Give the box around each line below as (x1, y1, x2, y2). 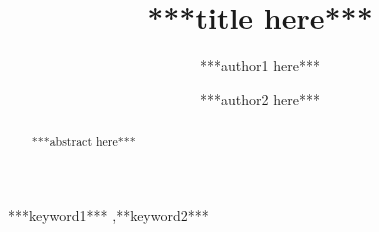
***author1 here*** (200, 55, 320, 76)
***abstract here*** (31, 133, 136, 150)
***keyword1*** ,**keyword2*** (8, 204, 209, 225)
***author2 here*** (200, 88, 320, 109)
